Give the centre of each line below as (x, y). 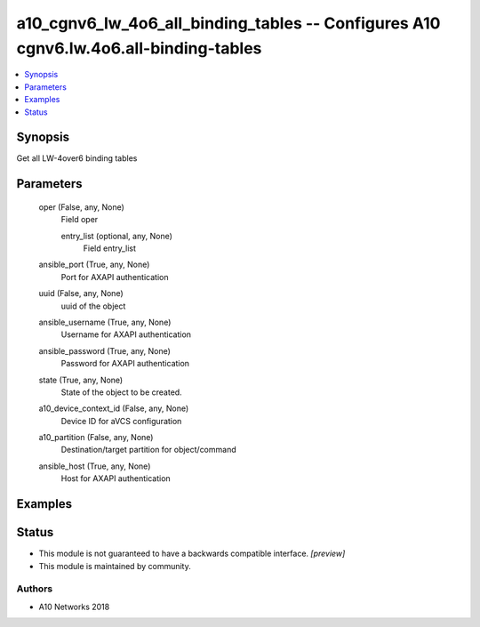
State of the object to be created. (121, 392)
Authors (35, 589)
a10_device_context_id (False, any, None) (114, 408)
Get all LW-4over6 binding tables (77, 158)
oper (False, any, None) (81, 207)
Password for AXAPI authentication (125, 364)
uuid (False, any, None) (81, 293)
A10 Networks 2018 (74, 607)
